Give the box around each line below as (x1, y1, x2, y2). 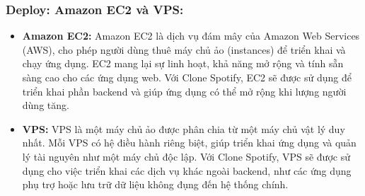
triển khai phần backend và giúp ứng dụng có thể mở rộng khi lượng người (22, 83, 347, 98)
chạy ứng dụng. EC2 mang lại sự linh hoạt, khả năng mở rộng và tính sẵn (22, 56, 344, 71)
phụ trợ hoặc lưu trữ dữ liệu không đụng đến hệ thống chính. (22, 177, 289, 192)
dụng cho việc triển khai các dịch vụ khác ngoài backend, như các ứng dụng (22, 163, 352, 178)
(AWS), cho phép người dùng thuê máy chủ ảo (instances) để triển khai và (22, 42, 346, 57)
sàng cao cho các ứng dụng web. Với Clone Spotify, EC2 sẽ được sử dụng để (22, 70, 352, 84)
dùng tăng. (22, 98, 69, 113)
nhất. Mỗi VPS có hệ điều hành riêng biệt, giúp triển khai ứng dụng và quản (22, 135, 357, 150)
